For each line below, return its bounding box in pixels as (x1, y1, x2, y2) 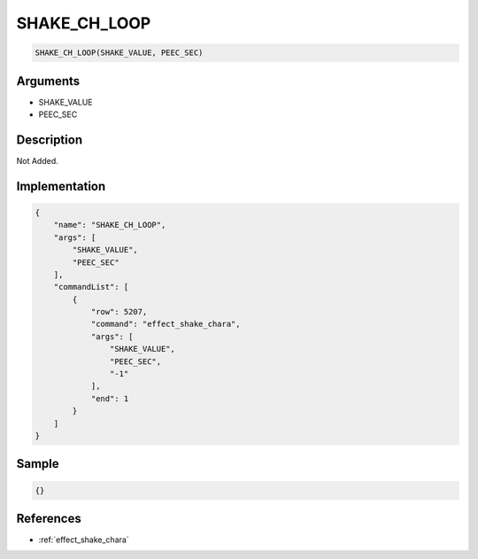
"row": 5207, (90, 307, 148, 317)
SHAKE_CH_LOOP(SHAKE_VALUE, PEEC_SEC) (35, 48, 204, 58)
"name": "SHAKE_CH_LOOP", (53, 220, 166, 230)
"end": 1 (90, 393, 129, 403)
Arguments (16, 74, 81, 89)
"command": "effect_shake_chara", (90, 319, 241, 330)
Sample (16, 456, 59, 471)
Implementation (16, 178, 106, 194)
